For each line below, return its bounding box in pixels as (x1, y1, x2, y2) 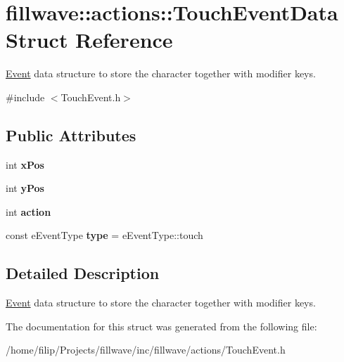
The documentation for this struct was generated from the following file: (6, 318, 317, 333)
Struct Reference (6, 25, 173, 54)
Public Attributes (6, 124, 136, 146)
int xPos (6, 157, 44, 172)
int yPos (6, 181, 44, 195)
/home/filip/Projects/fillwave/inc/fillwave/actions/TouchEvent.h (6, 342, 286, 357)
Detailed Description (6, 262, 160, 284)
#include (6, 89, 45, 104)
